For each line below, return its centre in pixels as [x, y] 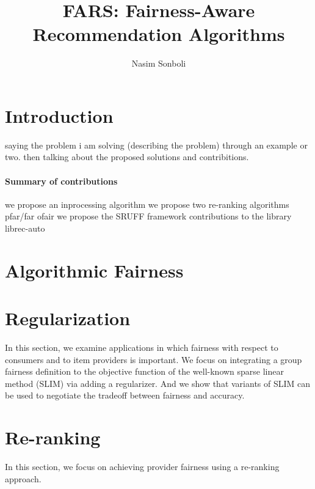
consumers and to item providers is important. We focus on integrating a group [154, 359]
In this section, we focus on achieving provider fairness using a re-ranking [142, 467]
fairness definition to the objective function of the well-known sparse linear [145, 371]
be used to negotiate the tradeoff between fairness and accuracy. [125, 395]
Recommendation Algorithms [159, 34]
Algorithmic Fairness [94, 270]
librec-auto [25, 228]
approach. [23, 478]
